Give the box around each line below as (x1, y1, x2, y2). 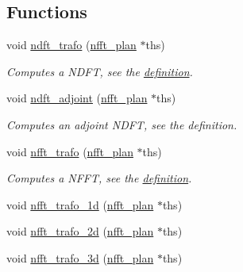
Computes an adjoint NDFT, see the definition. (6, 116, 237, 132)
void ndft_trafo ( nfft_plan (6, 36, 137, 53)
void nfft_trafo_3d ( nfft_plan (6, 249, 154, 266)
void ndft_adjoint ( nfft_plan (6, 90, 148, 106)
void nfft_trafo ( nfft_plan (6, 143, 133, 159)
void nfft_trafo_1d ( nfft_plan (6, 196, 154, 213)
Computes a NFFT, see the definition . (6, 170, 192, 186)
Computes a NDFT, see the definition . (6, 63, 193, 79)
